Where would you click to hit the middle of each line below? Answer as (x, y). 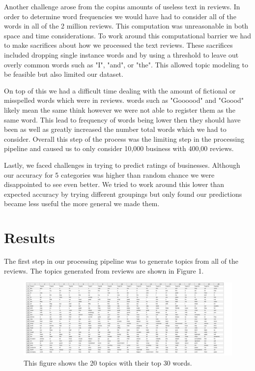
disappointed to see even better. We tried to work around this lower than (114, 184)
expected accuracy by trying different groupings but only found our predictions (123, 194)
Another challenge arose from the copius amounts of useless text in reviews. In (122, 6)
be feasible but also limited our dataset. (64, 74)
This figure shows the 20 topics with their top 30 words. (108, 362)
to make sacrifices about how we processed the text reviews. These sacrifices (118, 45)
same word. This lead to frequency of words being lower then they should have (122, 119)
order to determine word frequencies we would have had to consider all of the (120, 16)
